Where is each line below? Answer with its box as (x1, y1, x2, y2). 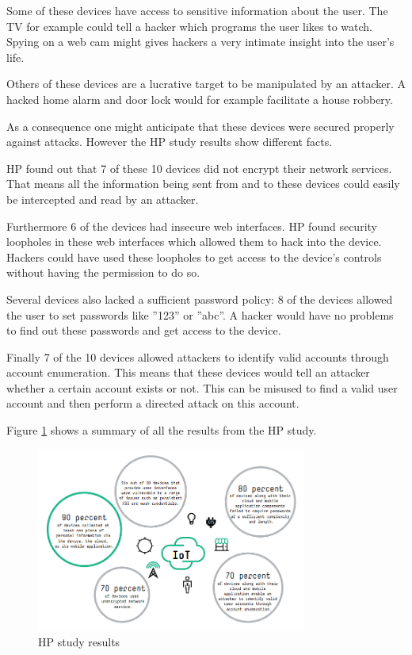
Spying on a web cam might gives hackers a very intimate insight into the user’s (6, 33, 395, 50)
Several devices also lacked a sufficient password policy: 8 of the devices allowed (6, 290, 393, 307)
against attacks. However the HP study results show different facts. (6, 133, 333, 150)
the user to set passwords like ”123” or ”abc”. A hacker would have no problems (6, 306, 394, 323)
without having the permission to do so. (6, 264, 200, 281)
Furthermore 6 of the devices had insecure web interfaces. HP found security (6, 217, 377, 234)
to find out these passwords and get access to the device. (6, 322, 281, 339)
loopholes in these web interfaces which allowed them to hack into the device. (6, 233, 382, 250)
